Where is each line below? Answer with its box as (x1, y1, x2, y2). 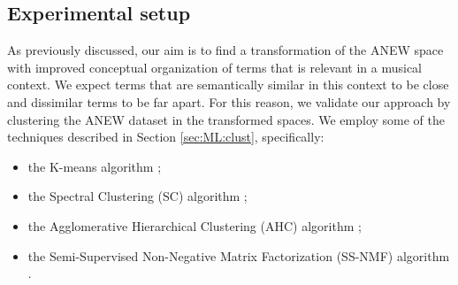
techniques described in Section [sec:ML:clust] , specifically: (7, 127, 324, 146)
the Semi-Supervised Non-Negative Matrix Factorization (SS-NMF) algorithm (27, 246, 450, 265)
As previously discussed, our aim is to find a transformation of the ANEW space (7, 41, 444, 59)
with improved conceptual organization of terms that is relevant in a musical (7, 58, 422, 76)
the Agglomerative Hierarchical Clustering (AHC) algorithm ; (27, 216, 362, 235)
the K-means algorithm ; (27, 157, 162, 175)
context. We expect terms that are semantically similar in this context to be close (7, 75, 449, 94)
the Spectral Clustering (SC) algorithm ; (27, 187, 248, 205)
